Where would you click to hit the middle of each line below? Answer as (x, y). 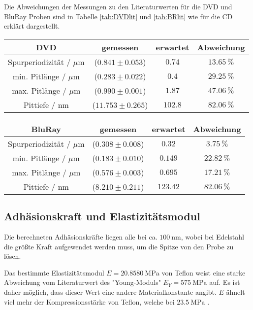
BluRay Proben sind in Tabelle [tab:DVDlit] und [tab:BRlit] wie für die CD (118, 16)
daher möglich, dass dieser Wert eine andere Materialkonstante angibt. (110, 292)
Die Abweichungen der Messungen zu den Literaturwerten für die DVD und (118, 6)
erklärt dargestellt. (32, 26)
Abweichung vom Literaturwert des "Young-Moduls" (82, 282)
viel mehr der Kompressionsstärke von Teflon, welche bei (89, 301)
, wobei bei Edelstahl (212, 236)
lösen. (13, 256)
